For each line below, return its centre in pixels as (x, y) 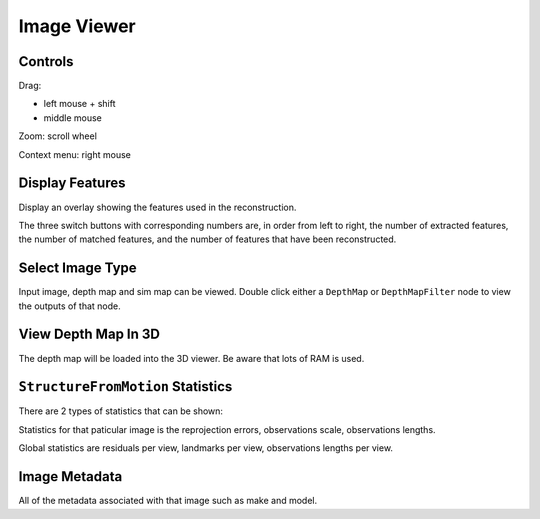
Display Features (72, 183)
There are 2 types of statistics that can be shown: (121, 411)
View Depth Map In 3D (89, 334)
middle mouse (72, 117)
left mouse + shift (79, 104)
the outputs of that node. (70, 306)
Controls (46, 61)
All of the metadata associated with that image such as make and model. (168, 501)
